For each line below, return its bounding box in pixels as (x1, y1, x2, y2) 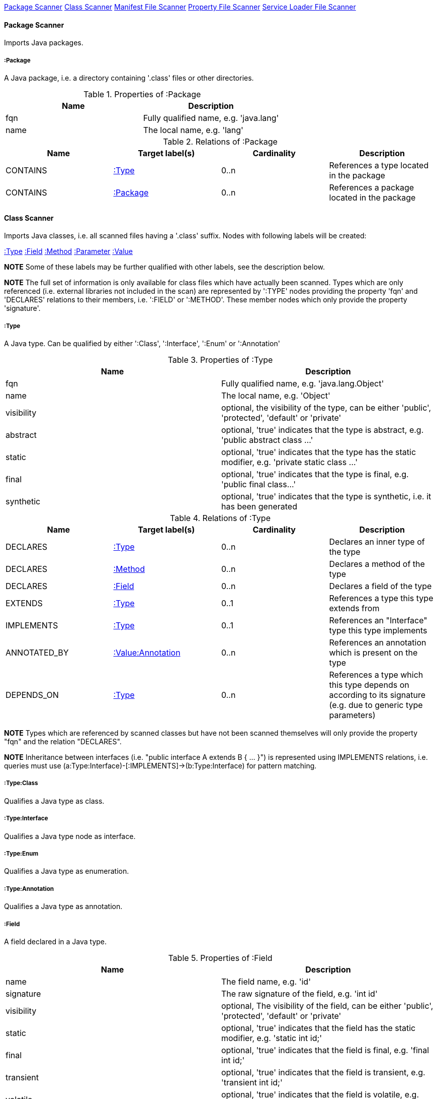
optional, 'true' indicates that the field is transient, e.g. (221, 1067, 425, 1077)
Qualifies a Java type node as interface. (4, 831, 136, 841)
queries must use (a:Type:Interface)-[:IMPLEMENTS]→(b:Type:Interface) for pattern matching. (4, 761, 317, 770)
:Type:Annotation (4, 885, 54, 892)
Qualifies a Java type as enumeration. (4, 867, 129, 876)
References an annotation (329, 637, 426, 648)
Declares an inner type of (329, 537, 425, 547)
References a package (329, 182, 414, 192)
